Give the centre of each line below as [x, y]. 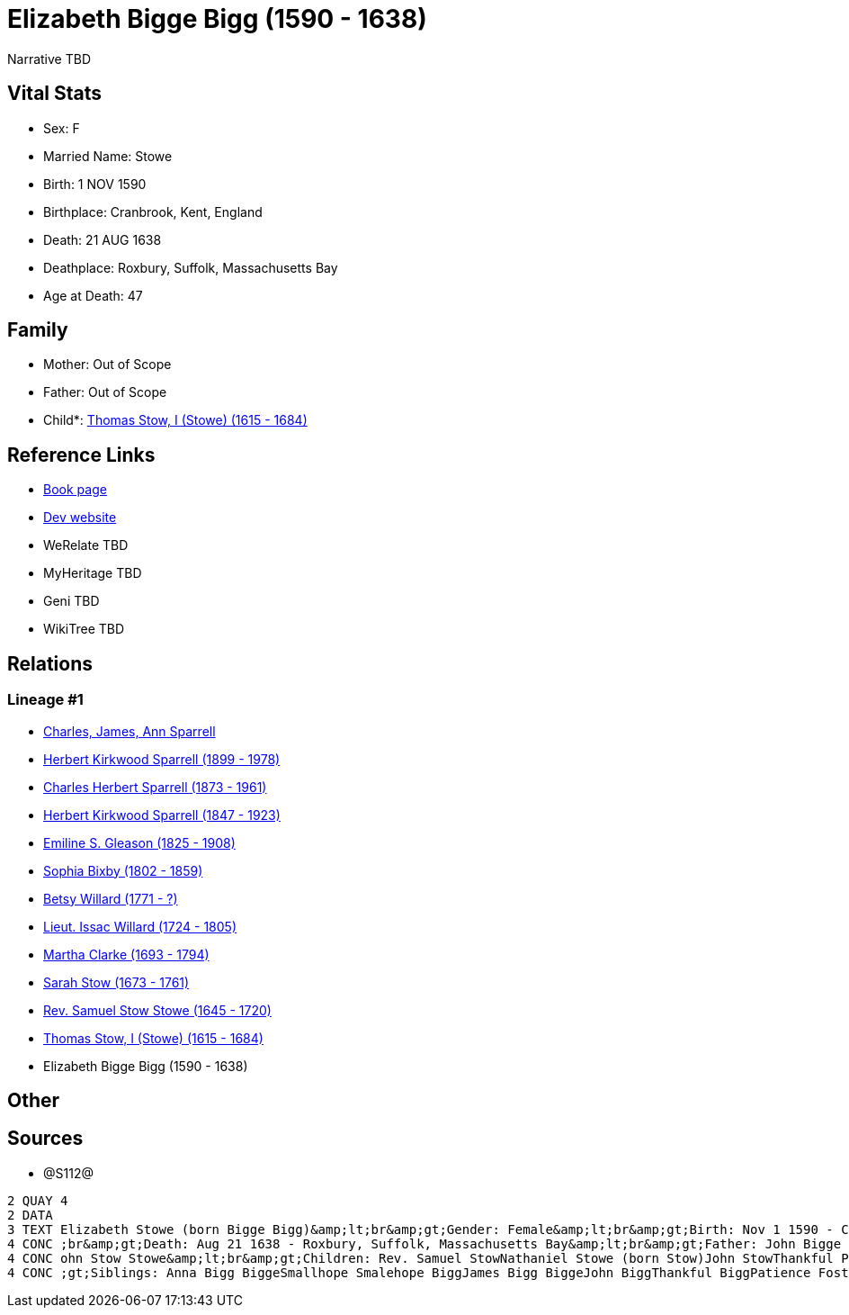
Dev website [80, 518]
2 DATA [30, 1215]
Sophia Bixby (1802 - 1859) [123, 870]
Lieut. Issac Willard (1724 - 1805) [140, 926]
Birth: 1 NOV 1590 [95, 184]
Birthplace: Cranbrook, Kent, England [153, 212]
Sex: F [62, 128]
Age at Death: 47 [93, 295]
